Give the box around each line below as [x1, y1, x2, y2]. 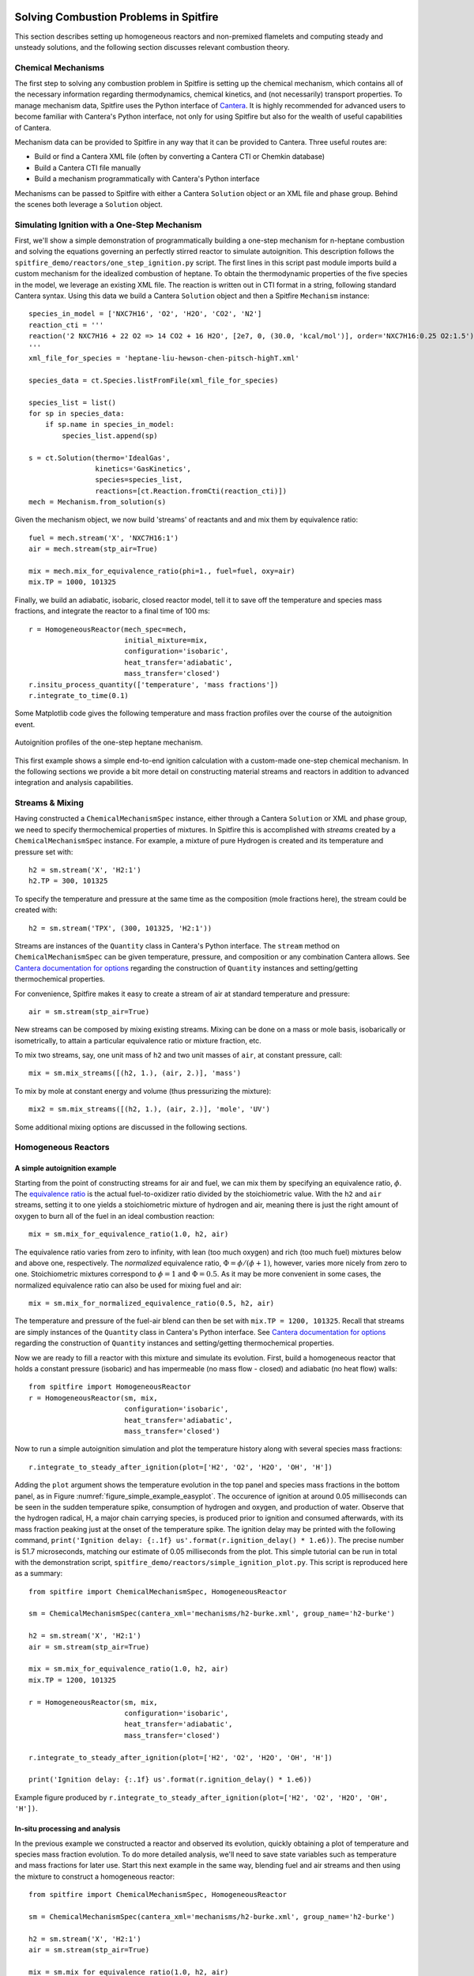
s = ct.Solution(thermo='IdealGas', [28, 453, 171, 462]
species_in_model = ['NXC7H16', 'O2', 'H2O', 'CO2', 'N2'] [28, 309, 262, 319]
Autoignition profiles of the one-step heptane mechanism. [14, 737, 203, 747]
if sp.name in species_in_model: [44, 420, 175, 429]
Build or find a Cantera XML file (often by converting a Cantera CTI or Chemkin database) [34, 152, 325, 161]
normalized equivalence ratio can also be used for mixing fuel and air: [14, 1280, 242, 1290]
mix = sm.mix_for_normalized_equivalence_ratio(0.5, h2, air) [28, 1299, 275, 1308]
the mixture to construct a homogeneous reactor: [14, 1872, 175, 1881]
